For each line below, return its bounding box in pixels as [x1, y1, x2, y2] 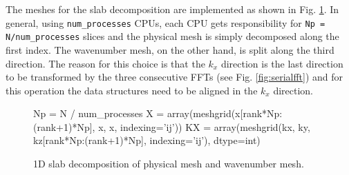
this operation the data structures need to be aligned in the [6, 83, 258, 97]
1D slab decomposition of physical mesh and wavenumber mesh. [33, 156, 304, 171]
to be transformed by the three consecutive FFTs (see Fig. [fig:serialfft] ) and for [6, 70, 343, 84]
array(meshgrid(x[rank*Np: [167, 106, 283, 121]
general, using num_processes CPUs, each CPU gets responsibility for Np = [6, 15, 326, 30]
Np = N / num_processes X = [33, 106, 164, 121]
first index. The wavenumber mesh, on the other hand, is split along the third [6, 42, 334, 56]
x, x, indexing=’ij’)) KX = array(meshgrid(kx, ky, [98, 119, 310, 134]
